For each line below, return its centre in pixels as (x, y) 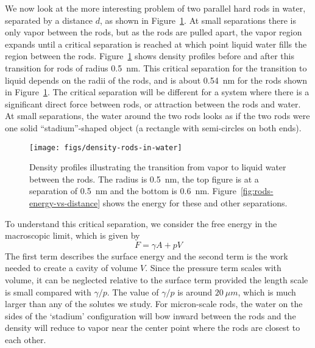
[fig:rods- (257, 191)
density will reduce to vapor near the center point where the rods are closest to (153, 328)
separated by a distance (49, 20)
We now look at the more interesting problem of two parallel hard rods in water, (155, 8)
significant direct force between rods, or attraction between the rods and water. (153, 103)
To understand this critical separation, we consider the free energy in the (141, 223)
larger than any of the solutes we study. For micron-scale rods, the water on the (154, 304)
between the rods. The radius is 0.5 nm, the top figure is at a (144, 179)
